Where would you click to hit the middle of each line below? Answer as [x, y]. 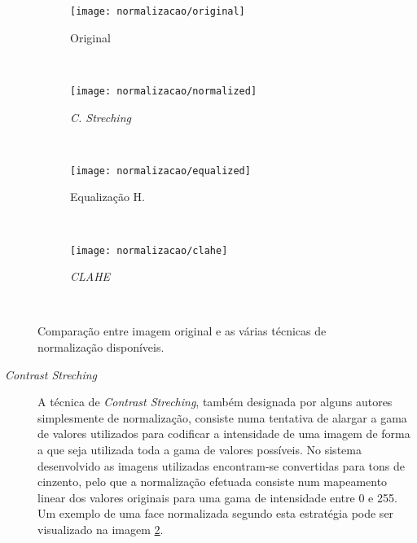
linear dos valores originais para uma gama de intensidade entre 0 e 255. [217, 497]
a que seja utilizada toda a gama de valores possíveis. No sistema [200, 449]
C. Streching [101, 117]
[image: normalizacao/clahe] [149, 250]
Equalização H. [108, 197]
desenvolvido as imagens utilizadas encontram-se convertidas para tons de [221, 465]
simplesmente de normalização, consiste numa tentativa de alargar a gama [222, 417]
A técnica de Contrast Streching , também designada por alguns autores [215, 402]
